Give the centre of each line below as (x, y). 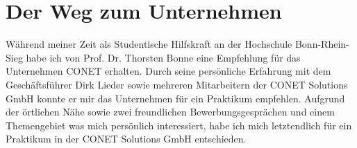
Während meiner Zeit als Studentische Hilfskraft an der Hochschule (149, 44)
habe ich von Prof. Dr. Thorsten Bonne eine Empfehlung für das (163, 57)
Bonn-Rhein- (322, 44)
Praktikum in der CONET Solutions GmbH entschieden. (126, 139)
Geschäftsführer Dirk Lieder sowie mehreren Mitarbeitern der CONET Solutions (177, 84)
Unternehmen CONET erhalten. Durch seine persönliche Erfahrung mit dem (168, 71)
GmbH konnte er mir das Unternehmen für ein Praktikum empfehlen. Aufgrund (175, 98)
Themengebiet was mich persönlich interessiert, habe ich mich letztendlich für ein (179, 125)
